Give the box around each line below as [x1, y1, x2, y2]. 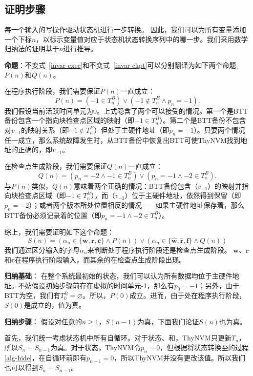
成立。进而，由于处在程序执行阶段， [129, 290, 246, 300]
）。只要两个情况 [193, 124, 245, 135]
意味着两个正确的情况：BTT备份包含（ [73, 180, 198, 191]
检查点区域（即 [18, 190, 66, 200]
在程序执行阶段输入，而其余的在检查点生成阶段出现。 [15, 254, 186, 264]
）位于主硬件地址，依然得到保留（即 [125, 190, 241, 200]
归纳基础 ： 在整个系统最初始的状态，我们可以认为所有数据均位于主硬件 [4, 271, 232, 281]
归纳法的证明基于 [4, 43, 59, 54]
